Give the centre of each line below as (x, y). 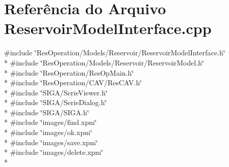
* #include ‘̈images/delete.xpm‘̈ (54, 152)
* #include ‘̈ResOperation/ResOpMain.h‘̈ (69, 72)
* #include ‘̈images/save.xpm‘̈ (51, 142)
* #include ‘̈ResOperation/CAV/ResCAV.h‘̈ (73, 82)
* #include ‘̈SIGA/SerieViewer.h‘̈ (56, 92)
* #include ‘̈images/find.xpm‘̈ (50, 122)
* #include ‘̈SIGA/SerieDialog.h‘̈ (56, 102)
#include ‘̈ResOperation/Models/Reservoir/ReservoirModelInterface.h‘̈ (115, 53)
